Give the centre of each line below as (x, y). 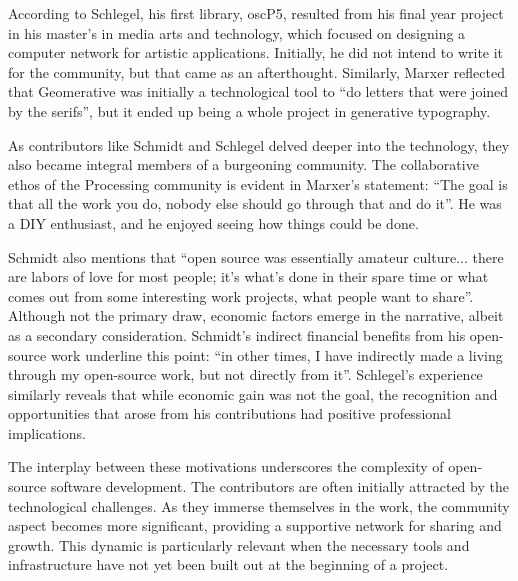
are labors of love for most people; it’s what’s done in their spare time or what (248, 276)
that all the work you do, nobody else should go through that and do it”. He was (255, 203)
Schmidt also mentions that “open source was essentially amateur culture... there (256, 256)
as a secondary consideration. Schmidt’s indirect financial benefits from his (237, 334)
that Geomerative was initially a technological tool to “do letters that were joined (258, 91)
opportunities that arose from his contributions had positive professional (229, 413)
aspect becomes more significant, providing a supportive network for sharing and (255, 525)
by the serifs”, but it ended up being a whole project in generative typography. (249, 110)
